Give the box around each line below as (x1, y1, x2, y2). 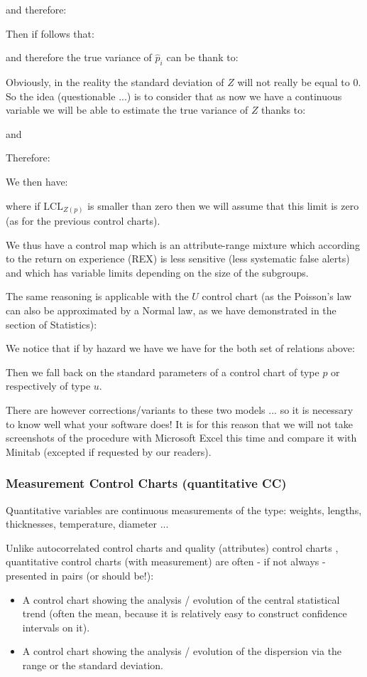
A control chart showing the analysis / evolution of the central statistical (22, 592, 340, 607)
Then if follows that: (6, 26, 94, 41)
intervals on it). (22, 619, 90, 634)
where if (6, 198, 40, 213)
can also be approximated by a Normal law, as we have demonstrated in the (6, 303, 336, 318)
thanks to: (261, 102, 306, 117)
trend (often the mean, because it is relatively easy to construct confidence (22, 606, 347, 621)
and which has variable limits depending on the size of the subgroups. (6, 265, 309, 279)
